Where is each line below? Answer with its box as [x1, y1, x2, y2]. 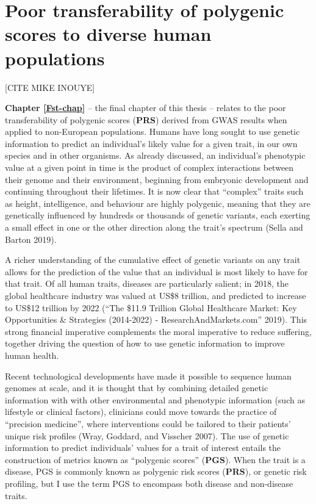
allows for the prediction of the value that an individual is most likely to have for [5, 265, 308, 278]
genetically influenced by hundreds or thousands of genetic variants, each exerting [5, 209, 311, 221]
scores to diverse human [5, 21, 212, 46]
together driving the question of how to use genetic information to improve [5, 337, 285, 350]
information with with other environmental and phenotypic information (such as [5, 393, 305, 406]
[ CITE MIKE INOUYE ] [5, 81, 95, 93]
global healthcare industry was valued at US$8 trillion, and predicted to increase [5, 289, 306, 301]
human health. [5, 348, 59, 361]
